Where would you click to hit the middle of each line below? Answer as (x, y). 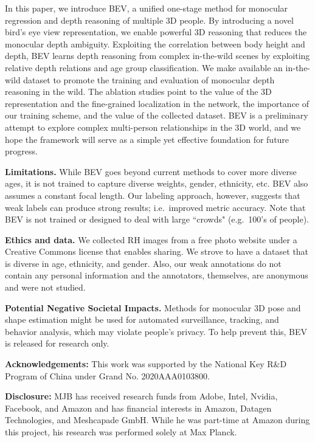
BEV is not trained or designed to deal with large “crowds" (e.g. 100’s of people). (157, 219)
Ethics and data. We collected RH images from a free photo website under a (151, 239)
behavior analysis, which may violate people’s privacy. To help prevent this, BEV (156, 331)
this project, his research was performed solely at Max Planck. (121, 432)
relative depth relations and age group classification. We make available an (144, 67)
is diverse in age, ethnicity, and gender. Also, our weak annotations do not (143, 263)
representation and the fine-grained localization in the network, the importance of (157, 103)
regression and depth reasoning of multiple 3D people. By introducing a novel (149, 20)
